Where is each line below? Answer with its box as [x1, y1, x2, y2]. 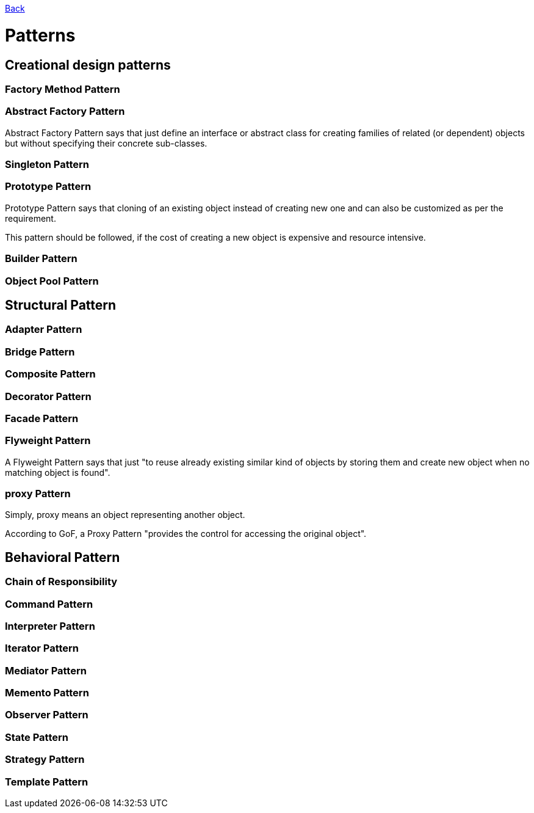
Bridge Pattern [5, 345, 75, 358]
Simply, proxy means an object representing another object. [5, 509, 245, 520]
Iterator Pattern [5, 642, 79, 655]
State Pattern [5, 731, 68, 743]
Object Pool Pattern [5, 274, 99, 287]
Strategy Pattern [5, 753, 85, 766]
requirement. [5, 213, 56, 224]
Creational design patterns [5, 57, 171, 73]
